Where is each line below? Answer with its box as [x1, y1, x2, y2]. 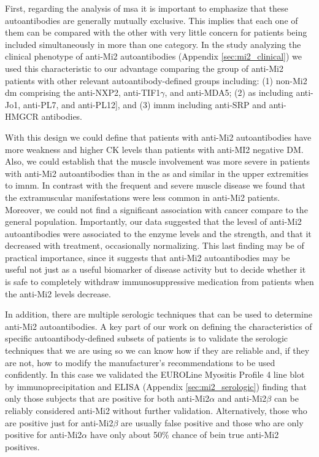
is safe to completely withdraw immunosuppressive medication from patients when [5, 275, 314, 288]
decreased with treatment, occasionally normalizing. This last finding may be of [5, 239, 304, 252]
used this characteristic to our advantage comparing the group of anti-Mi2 [5, 61, 283, 74]
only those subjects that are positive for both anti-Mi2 [5, 392, 210, 405]
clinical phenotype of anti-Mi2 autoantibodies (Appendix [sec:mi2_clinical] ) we [5, 50, 302, 63]
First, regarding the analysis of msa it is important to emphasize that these [5, 2, 288, 14]
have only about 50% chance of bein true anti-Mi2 [90, 428, 279, 441]
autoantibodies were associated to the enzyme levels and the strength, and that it [5, 227, 312, 240]
